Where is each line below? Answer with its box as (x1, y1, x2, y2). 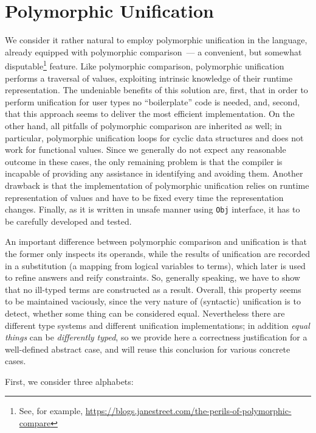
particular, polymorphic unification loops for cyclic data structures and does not (5, 131, 304, 144)
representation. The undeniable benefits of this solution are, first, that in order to (5, 83, 308, 96)
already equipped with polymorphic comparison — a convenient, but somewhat (5, 45, 302, 58)
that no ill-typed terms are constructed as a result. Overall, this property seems (5, 283, 301, 295)
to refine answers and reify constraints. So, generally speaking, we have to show (5, 271, 300, 284)
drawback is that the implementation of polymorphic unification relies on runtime (5, 178, 309, 191)
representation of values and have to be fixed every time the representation (5, 191, 284, 203)
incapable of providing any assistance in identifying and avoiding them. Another (5, 167, 303, 180)
